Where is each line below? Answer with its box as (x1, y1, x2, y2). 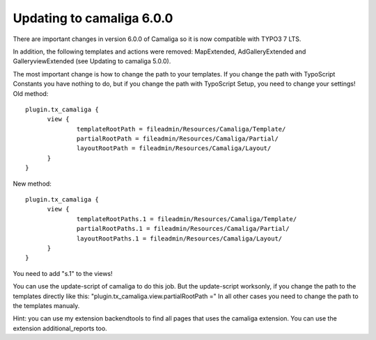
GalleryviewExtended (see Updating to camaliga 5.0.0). (13, 57, 171, 65)
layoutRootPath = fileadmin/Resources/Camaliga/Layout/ (77, 145, 272, 152)
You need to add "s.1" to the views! (13, 269, 113, 277)
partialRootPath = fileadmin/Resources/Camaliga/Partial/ (77, 135, 279, 143)
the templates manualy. (13, 301, 80, 309)
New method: (13, 179, 52, 188)
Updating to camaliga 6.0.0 (13, 10, 173, 26)
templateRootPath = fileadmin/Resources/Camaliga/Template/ (77, 125, 286, 133)
